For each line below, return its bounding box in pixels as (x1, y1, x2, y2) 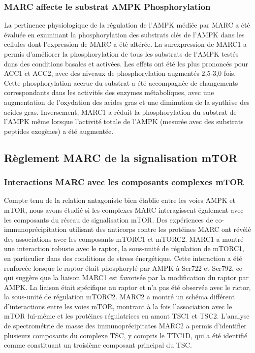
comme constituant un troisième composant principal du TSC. (4, 340, 192, 350)
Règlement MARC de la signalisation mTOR (4, 150, 238, 165)
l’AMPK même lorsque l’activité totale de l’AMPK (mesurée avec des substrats (4, 116, 244, 127)
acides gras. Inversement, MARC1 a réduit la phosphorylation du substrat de (4, 106, 237, 117)
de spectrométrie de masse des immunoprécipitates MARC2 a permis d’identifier (4, 321, 247, 331)
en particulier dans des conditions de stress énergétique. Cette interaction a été (4, 253, 242, 263)
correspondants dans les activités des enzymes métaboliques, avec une (4, 87, 214, 97)
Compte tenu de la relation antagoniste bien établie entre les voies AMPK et (4, 195, 235, 205)
